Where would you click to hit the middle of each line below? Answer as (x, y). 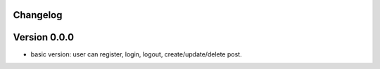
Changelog (38, 15)
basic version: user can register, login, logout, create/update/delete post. (136, 54)
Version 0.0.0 (43, 37)
